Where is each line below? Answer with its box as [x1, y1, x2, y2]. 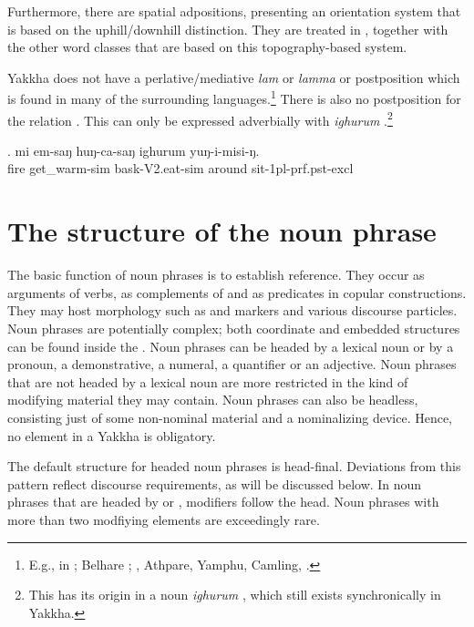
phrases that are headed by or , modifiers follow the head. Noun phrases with [7, 492, 439, 511]
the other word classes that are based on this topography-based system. [7, 37, 407, 57]
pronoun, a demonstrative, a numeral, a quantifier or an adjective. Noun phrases [7, 355, 457, 374]
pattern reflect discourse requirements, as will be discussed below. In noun [7, 474, 422, 493]
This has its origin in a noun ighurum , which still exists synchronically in [28, 585, 441, 604]
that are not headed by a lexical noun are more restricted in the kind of [7, 372, 408, 391]
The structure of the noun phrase [7, 212, 437, 250]
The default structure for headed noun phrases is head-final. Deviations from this [7, 457, 461, 476]
